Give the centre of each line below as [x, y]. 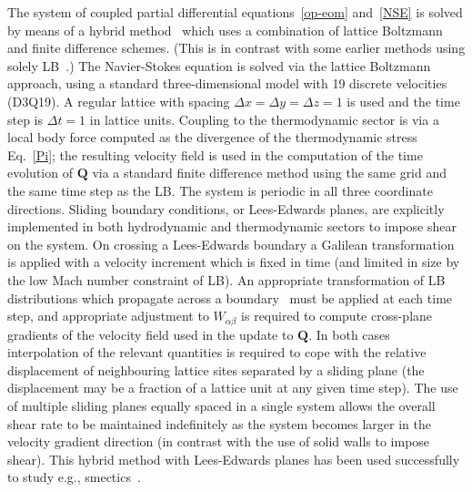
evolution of [40, 173]
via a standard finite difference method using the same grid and [270, 173]
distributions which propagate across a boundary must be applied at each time [230, 297]
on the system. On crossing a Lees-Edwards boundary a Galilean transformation [231, 244]
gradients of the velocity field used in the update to [151, 334]
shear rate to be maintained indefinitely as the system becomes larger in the [220, 423]
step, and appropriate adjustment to [108, 316]
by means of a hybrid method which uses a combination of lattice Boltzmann [225, 30]
